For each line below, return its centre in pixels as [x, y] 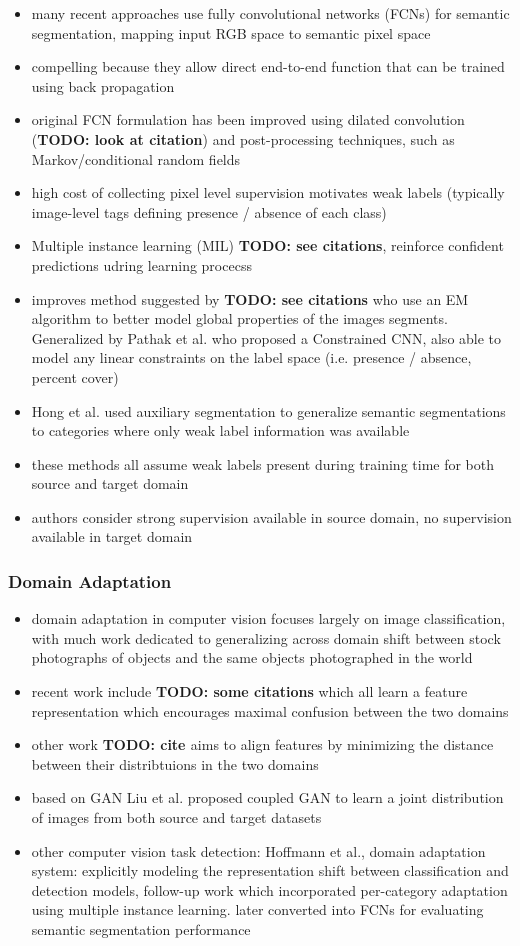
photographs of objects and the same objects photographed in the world [252, 657]
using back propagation [103, 85]
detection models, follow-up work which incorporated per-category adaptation [269, 889]
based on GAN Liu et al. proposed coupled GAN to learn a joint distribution [267, 797]
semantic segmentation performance [141, 929]
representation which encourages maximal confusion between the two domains [270, 710]
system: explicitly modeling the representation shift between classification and [270, 870]
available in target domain [112, 536]
